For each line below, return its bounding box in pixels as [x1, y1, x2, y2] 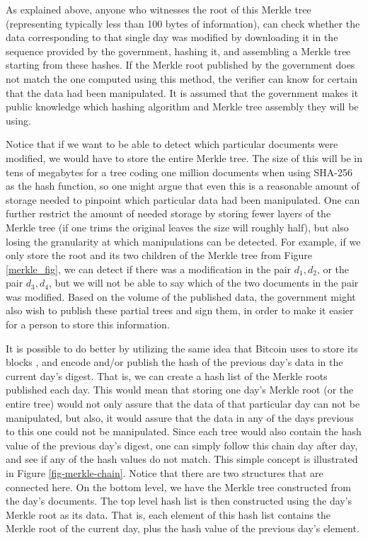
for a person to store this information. [6, 317, 170, 332]
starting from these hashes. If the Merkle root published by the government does [6, 57, 355, 72]
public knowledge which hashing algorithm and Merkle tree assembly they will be [6, 99, 359, 114]
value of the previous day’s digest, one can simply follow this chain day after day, [6, 437, 358, 452]
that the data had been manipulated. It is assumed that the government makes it [6, 85, 359, 100]
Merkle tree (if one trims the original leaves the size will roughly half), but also [6, 219, 349, 234]
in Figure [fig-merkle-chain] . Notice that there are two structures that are [6, 466, 323, 480]
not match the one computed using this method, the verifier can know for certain [6, 71, 357, 86]
